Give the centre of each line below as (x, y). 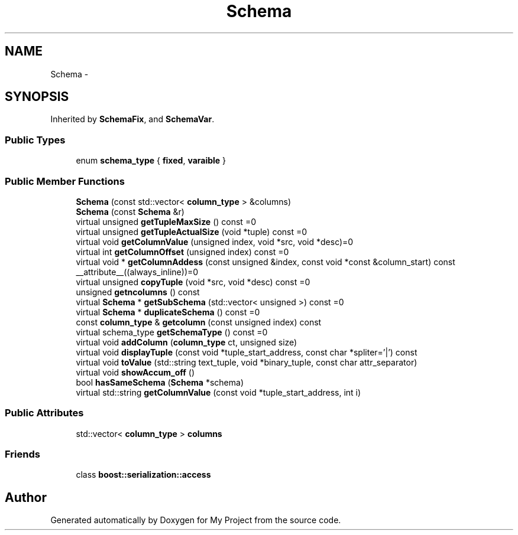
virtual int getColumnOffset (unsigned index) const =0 (182, 252)
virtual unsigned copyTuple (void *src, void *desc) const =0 (193, 282)
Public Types (35, 140)
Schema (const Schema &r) (130, 211)
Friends (22, 454)
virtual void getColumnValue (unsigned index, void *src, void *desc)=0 (215, 242)
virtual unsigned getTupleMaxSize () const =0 (166, 221)
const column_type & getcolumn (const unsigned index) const (199, 322)
